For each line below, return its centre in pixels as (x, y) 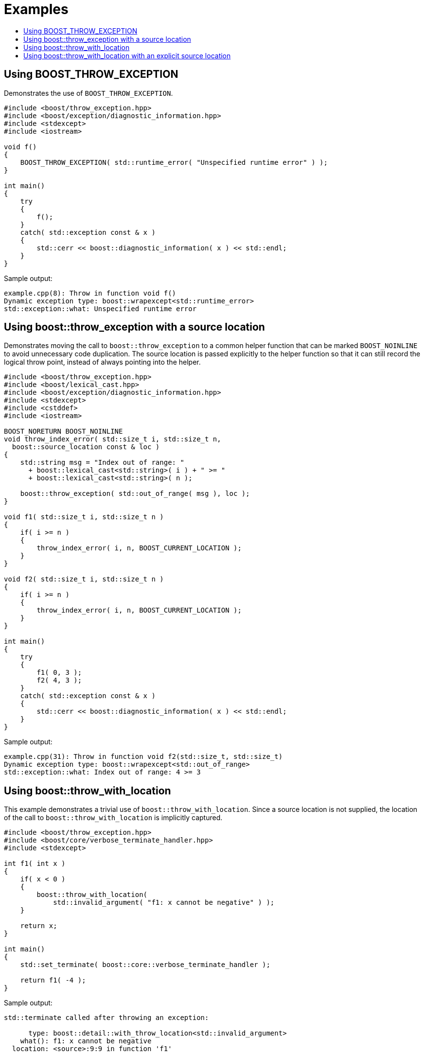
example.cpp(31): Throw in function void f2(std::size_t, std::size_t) (143, 757)
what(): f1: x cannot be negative (86, 1041)
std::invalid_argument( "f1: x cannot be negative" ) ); (164, 903)
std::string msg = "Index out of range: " (102, 463)
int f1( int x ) (35, 864)
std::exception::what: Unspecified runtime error (100, 308)
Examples (36, 9)
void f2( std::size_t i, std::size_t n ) (84, 579)
